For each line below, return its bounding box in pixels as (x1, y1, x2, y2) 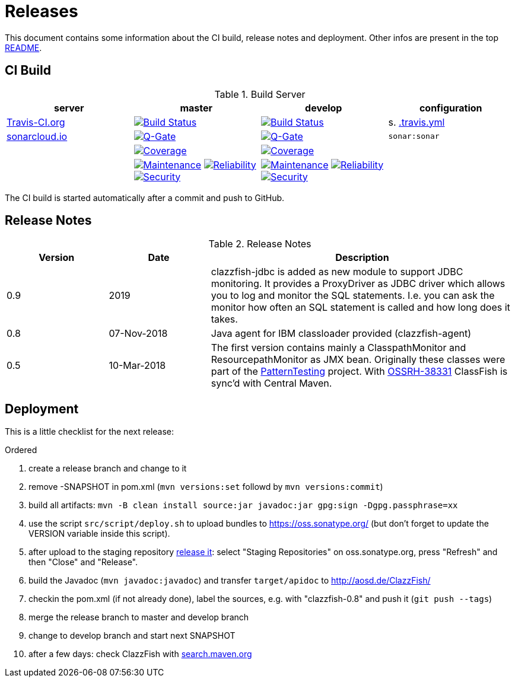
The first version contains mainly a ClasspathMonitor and (211, 342, 466, 354)
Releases (5, 1, 78, 21)
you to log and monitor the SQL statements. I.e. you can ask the (211, 289, 495, 302)
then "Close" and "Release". (28, 557, 138, 568)
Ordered (5, 445, 37, 455)
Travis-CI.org (7, 116, 65, 128)
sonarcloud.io (7, 130, 68, 142)
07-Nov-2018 (109, 327, 168, 340)
